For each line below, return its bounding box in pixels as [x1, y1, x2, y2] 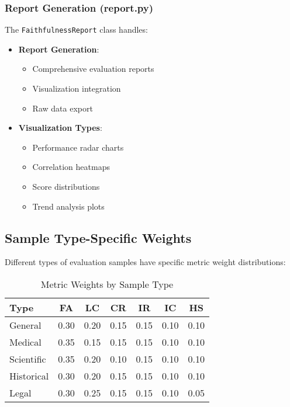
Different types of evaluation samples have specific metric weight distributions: [5, 256, 286, 268]
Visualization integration [32, 82, 121, 95]
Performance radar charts [32, 141, 124, 153]
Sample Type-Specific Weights [5, 228, 192, 246]
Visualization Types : [18, 121, 102, 134]
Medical [9, 335, 42, 349]
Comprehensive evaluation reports [32, 62, 154, 75]
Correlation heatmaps [32, 161, 110, 173]
